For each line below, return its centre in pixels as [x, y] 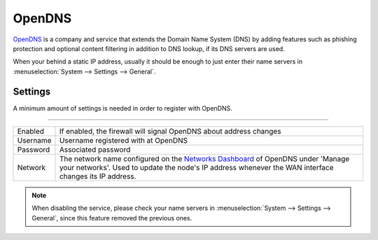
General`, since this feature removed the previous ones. [112, 218]
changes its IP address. [98, 176]
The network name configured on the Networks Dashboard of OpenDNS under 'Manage [204, 159]
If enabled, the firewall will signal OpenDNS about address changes [170, 132]
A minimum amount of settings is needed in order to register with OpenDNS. [122, 108]
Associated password [95, 150]
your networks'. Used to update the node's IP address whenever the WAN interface [196, 168]
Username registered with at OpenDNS [124, 141]
